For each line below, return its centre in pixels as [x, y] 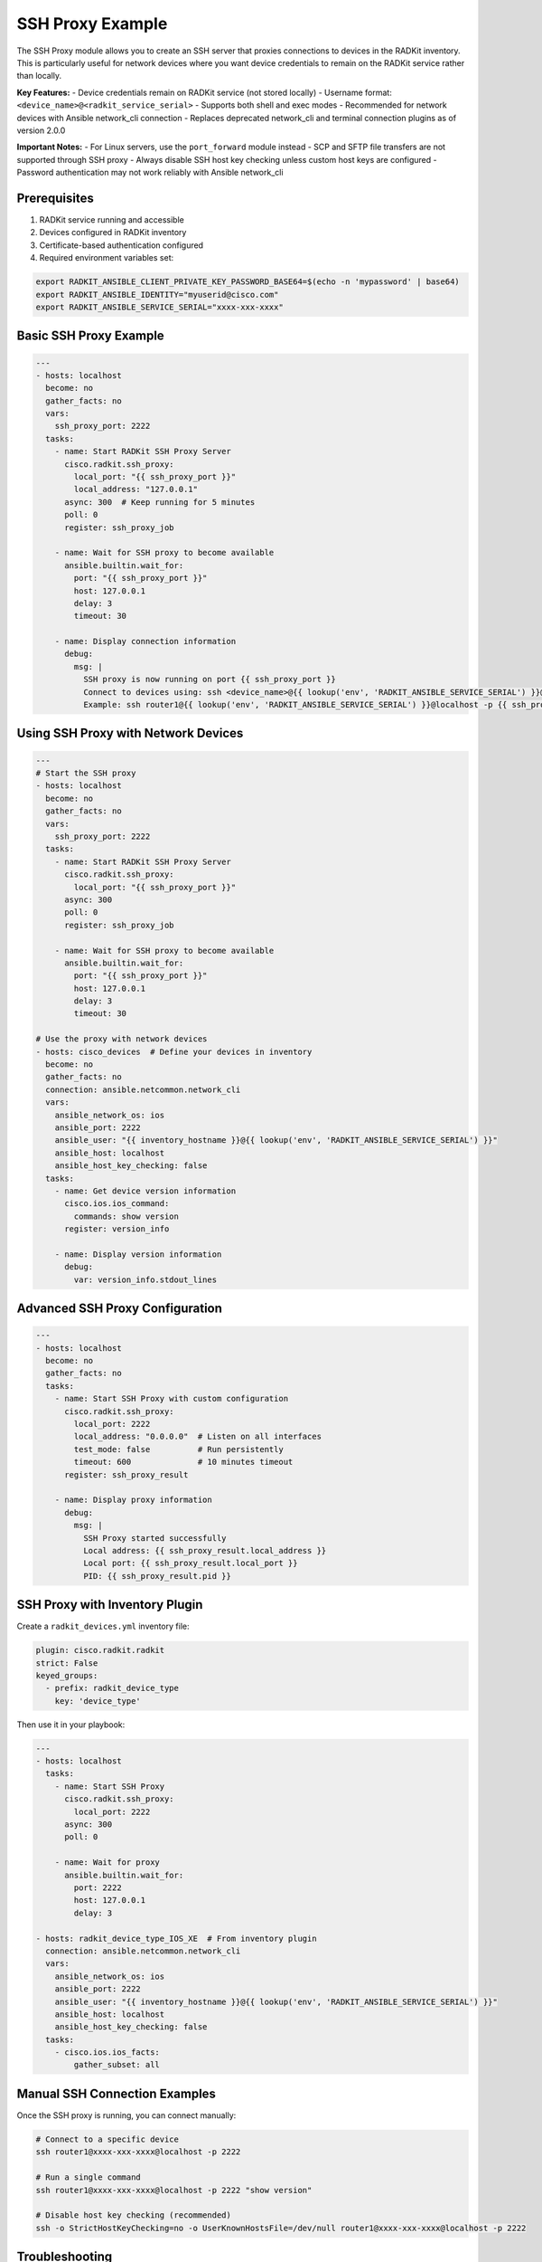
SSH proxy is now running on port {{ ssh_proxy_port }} [209, 680]
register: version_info [117, 1229]
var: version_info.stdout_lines [145, 1279]
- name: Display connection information [145, 642]
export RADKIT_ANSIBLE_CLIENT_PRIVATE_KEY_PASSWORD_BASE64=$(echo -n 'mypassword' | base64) [248, 282]
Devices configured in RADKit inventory [113, 233]
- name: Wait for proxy [107, 1863]
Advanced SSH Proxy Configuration [120, 1309]
